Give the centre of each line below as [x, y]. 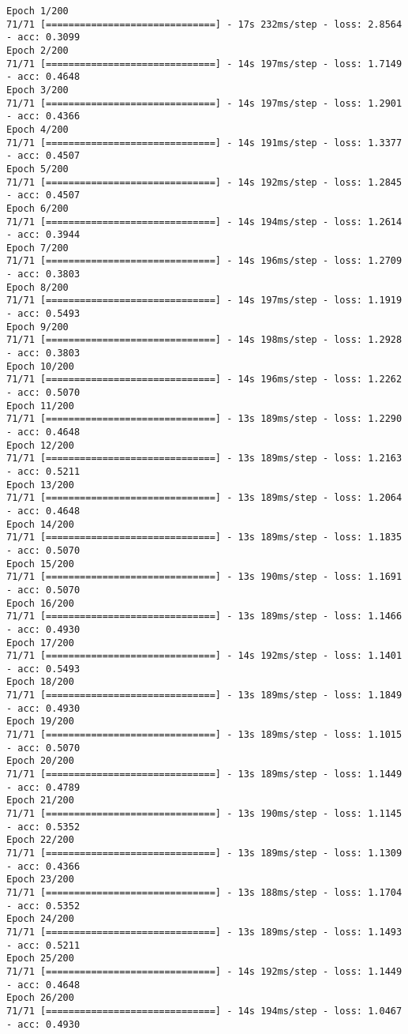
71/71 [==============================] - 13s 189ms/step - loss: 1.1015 [204, 735]
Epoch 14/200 [40, 524]
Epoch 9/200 [37, 327]
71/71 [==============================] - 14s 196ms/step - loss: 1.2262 [204, 380]
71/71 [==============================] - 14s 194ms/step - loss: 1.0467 [204, 1011]
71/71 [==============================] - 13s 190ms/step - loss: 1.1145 [204, 814]
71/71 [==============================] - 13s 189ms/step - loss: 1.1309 [204, 853]
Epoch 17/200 [40, 643]
